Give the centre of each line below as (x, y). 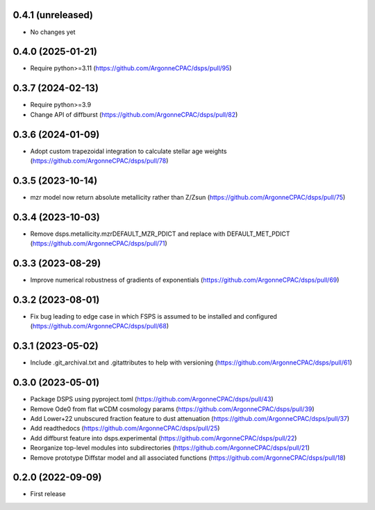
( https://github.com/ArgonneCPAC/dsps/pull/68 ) (100, 326)
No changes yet (53, 32)
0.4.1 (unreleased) (53, 15)
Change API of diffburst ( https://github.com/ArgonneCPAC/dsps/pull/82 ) (134, 114)
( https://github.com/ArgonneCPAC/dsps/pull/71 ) (99, 244)
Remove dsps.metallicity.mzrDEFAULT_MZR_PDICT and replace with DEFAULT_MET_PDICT (160, 234)
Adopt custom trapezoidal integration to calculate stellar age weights (128, 151)
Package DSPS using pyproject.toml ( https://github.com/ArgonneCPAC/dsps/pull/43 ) (152, 399)
